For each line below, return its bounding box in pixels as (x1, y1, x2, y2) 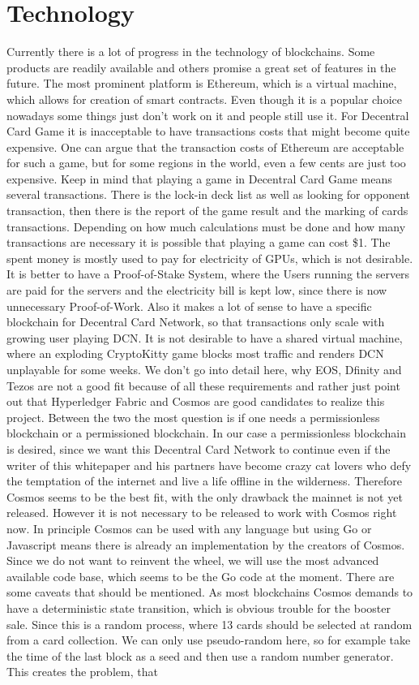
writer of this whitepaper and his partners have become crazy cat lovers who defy (6, 456, 412, 473)
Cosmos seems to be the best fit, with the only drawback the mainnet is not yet (6, 488, 403, 505)
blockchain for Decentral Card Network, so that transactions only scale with (6, 313, 385, 330)
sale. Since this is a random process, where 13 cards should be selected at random (6, 615, 413, 632)
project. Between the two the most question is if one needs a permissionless (6, 408, 380, 425)
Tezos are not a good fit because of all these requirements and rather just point (6, 377, 400, 394)
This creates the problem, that (6, 663, 158, 680)
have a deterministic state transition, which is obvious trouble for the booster (6, 599, 391, 616)
